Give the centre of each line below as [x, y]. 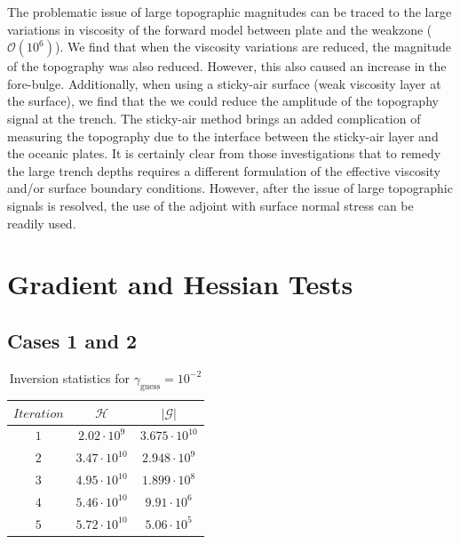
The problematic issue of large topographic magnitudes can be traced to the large [230, 12]
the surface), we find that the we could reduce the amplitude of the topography [223, 101]
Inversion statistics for [69, 377]
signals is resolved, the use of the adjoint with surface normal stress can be [210, 205]
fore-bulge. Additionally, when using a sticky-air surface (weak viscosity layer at [224, 83]
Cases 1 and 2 [72, 340]
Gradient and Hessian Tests [180, 284]
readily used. [42, 223]
